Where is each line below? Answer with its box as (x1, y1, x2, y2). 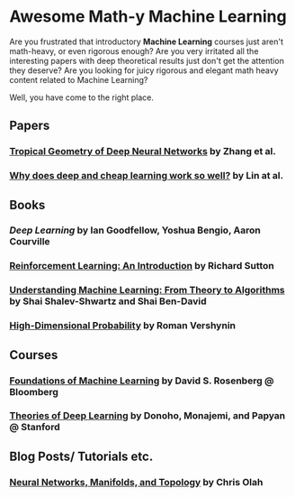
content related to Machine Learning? (9, 74, 148, 85)
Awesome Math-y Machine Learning (9, 6, 287, 27)
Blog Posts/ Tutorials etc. (9, 448, 154, 464)
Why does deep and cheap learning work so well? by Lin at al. (9, 170, 284, 182)
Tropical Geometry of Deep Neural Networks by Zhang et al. (9, 145, 276, 158)
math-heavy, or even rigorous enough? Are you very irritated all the (9, 45, 259, 56)
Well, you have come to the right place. (9, 92, 155, 103)
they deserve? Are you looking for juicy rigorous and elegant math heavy (9, 65, 279, 76)
